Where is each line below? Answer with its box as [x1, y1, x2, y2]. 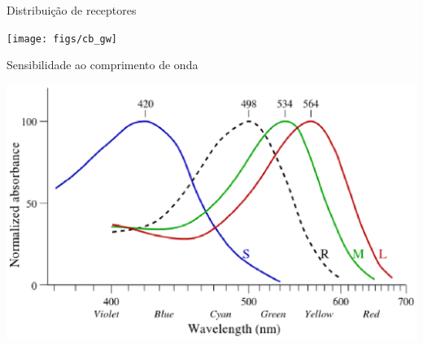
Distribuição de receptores [7, 2, 137, 18]
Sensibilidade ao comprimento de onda [7, 56, 198, 73]
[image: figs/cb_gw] [7, 33, 118, 45]
